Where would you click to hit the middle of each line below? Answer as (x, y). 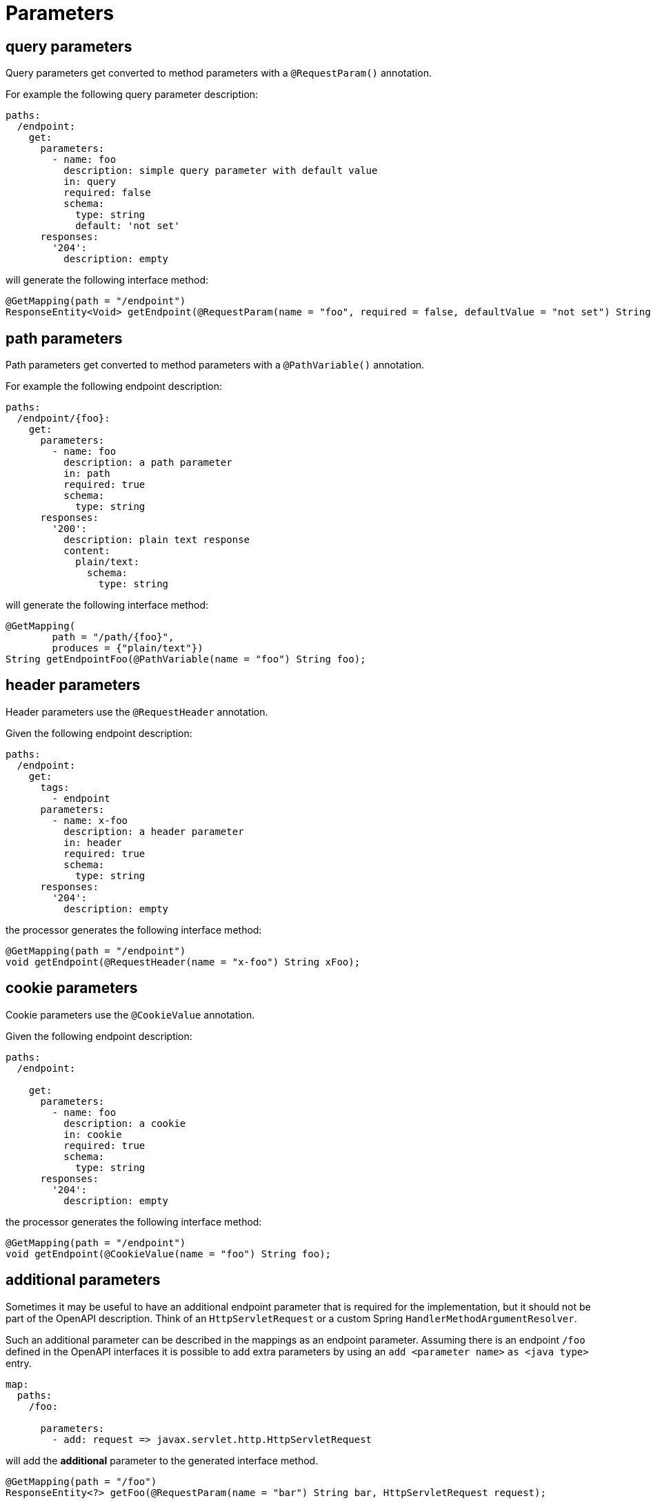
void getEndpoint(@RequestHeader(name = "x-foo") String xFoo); (183, 962)
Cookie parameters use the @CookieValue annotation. (130, 1014)
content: (87, 551)
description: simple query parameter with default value (221, 171)
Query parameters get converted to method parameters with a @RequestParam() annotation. (219, 73)
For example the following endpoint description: (114, 386)
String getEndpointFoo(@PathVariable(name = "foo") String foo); (186, 659)
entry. (19, 1363)
